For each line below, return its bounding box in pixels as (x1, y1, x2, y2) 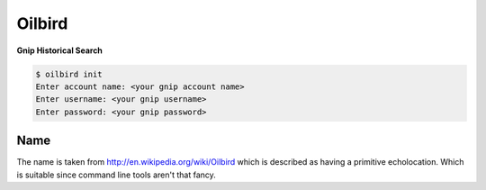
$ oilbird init (35, 68, 103, 79)
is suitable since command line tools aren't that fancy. (16, 169, 216, 180)
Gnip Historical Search (16, 45, 103, 56)
